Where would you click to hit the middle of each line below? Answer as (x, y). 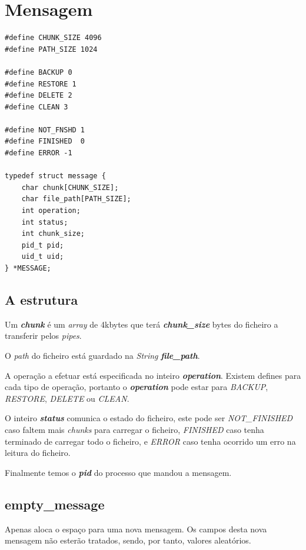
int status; (45, 222)
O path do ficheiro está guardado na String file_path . (102, 355)
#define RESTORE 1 (41, 84)
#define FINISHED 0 (45, 141)
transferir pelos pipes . (43, 336)
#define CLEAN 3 (36, 107)
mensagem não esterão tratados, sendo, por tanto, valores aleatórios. (128, 540)
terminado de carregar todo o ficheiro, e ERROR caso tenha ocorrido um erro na (150, 441)
